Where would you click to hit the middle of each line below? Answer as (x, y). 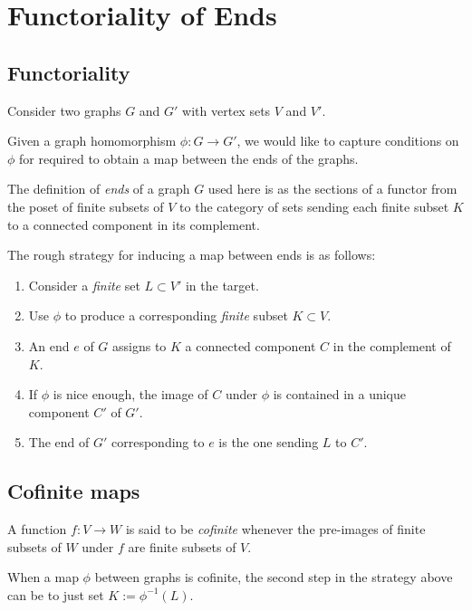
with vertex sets (226, 110)
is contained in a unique (340, 394)
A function (37, 529)
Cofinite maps (74, 491)
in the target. (222, 285)
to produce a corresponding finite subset (176, 315)
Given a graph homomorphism (92, 141)
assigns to (140, 345)
